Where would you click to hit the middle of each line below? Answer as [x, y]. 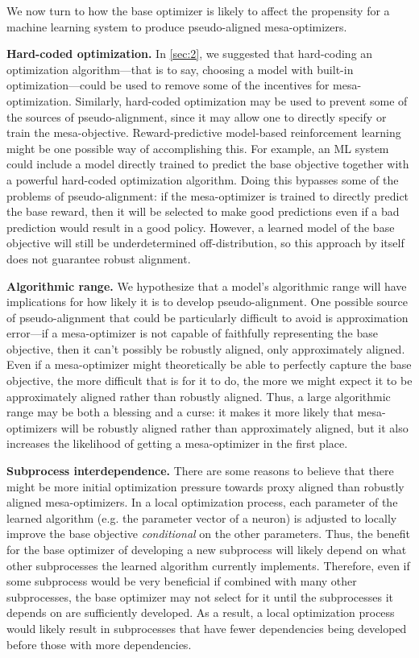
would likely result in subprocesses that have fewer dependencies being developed [207, 628]
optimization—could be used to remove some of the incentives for [168, 85]
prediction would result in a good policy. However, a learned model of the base [201, 227]
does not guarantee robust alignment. [99, 258]
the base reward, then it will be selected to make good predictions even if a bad [203, 211]
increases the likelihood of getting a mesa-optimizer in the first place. [177, 443]
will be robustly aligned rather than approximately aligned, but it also [234, 427]
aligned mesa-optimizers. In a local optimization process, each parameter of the [202, 502]
